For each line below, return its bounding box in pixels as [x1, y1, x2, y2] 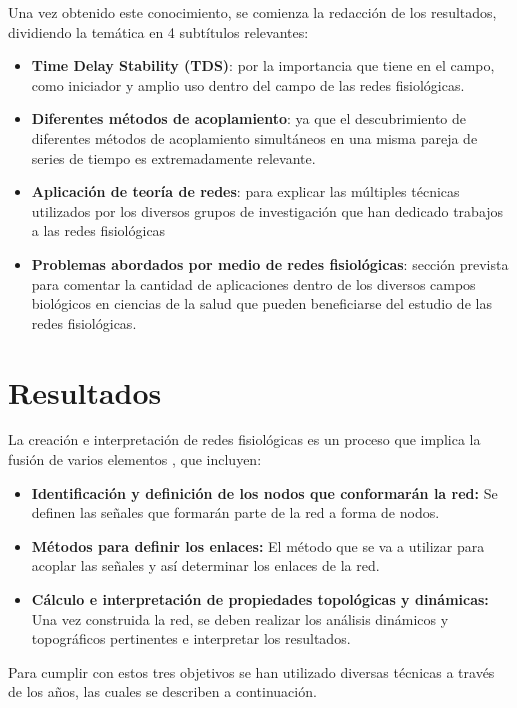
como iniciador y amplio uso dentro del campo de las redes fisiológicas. [31, 74, 465, 95]
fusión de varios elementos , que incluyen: [8, 449, 262, 470]
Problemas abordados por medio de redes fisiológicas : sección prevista [31, 253, 509, 274]
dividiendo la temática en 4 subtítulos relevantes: [8, 21, 309, 42]
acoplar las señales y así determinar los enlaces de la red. [31, 555, 380, 576]
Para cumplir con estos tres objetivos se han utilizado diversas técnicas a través [8, 661, 495, 682]
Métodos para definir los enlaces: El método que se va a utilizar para [31, 535, 485, 556]
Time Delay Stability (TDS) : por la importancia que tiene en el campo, [31, 55, 495, 76]
